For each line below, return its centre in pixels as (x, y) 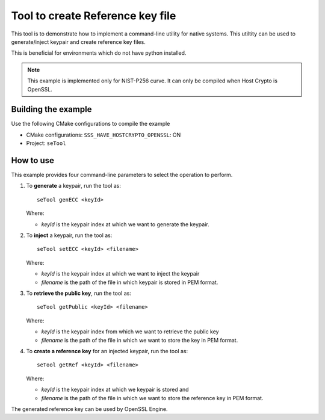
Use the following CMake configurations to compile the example (91, 124)
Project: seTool (46, 143)
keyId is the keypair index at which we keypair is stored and (115, 390)
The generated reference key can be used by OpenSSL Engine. (89, 409)
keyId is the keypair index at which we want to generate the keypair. (125, 224)
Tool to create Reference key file (94, 16)
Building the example (51, 109)
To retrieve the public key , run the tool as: (79, 293)
